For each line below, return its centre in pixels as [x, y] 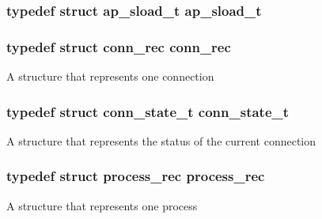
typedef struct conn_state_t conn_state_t [148, 111]
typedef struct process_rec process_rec [136, 176]
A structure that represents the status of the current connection [161, 140]
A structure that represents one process [102, 205]
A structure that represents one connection [110, 76]
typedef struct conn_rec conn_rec [119, 46]
